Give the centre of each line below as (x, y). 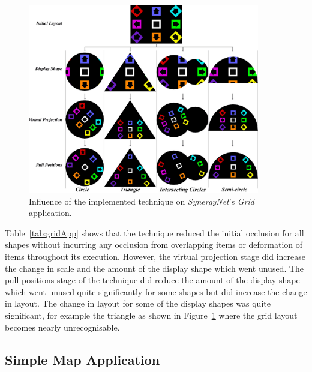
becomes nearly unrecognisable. (62, 327)
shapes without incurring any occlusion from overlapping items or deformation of (154, 244)
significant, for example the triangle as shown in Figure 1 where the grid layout (151, 315)
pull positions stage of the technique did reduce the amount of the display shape (152, 280)
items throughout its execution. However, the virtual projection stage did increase (155, 256)
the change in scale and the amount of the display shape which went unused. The (154, 268)
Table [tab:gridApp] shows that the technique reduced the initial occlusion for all (154, 232)
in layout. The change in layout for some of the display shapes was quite (138, 303)
